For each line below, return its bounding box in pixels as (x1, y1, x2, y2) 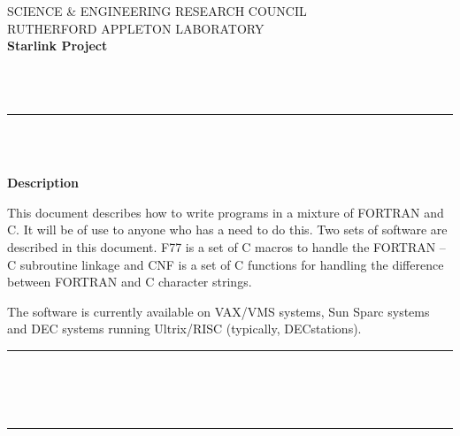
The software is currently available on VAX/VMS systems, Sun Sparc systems (7, 302, 430, 320)
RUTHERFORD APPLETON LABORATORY (7, 19, 264, 37)
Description (7, 173, 80, 192)
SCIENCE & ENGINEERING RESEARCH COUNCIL (7, 2, 307, 19)
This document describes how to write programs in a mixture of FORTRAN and (7, 203, 444, 221)
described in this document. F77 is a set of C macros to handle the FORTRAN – (7, 237, 446, 256)
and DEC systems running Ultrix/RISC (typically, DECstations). (7, 319, 362, 338)
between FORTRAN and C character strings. (7, 272, 252, 291)
